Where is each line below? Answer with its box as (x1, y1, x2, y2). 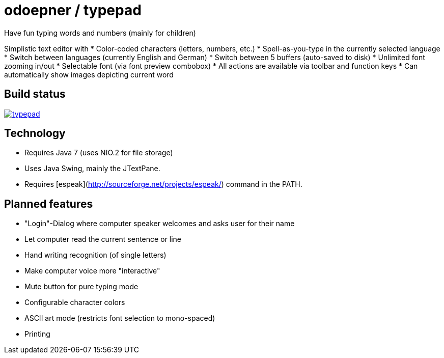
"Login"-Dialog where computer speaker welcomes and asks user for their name (24, 219, 295, 228)
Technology (4, 127, 66, 140)
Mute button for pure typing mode (24, 282, 138, 291)
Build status (4, 88, 66, 101)
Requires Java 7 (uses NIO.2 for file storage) (24, 148, 173, 157)
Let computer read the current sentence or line (24, 235, 181, 244)
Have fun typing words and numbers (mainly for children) (4, 28, 196, 37)
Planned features (4, 197, 93, 210)
